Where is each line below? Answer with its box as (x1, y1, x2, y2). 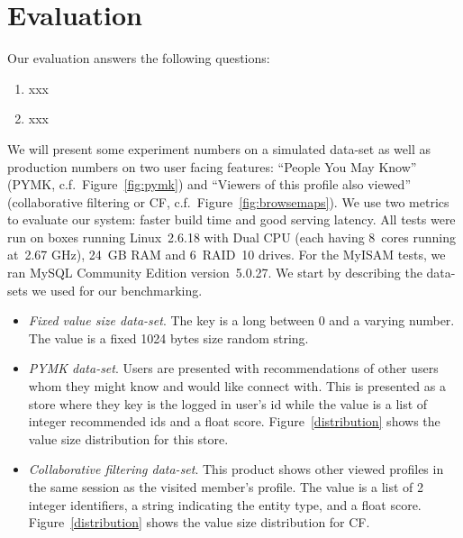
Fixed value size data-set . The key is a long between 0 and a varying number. (28, 311, 455, 330)
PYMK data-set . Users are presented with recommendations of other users (28, 359, 439, 378)
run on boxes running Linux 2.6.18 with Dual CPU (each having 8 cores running (7, 227, 456, 246)
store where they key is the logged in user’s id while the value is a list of (28, 394, 428, 413)
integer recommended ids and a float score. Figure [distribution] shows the (28, 412, 440, 431)
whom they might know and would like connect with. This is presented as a (28, 377, 446, 396)
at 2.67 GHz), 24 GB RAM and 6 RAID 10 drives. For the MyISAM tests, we (7, 245, 446, 264)
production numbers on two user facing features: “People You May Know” (7, 157, 417, 176)
